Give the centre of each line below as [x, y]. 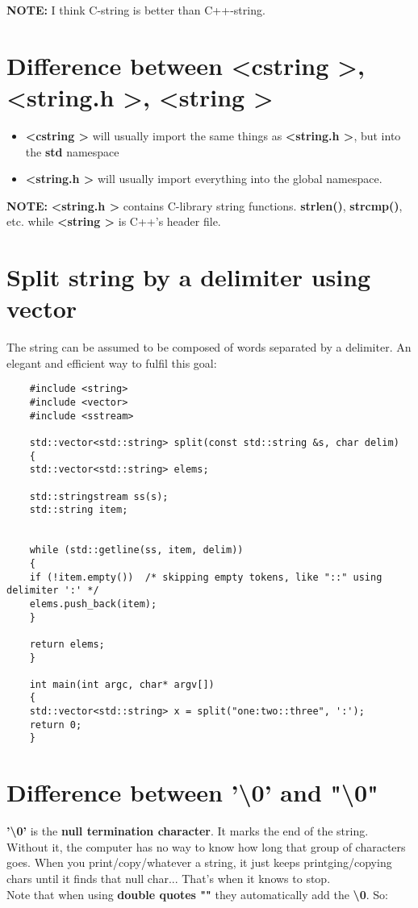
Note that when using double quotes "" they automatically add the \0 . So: [197, 894]
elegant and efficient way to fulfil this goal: [112, 362]
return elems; [67, 644]
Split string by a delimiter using [189, 277]
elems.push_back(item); [93, 604]
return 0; [56, 725]
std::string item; [79, 510]
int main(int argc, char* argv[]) [122, 684]
